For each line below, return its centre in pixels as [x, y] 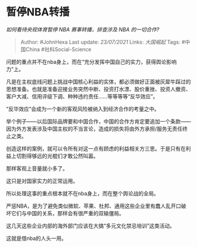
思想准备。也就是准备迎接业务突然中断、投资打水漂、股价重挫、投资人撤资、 [98, 89]
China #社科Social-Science [59, 49]
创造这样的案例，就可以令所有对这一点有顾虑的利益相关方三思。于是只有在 [96, 148]
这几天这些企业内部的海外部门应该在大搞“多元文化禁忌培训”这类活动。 [91, 226]
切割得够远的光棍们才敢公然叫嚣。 [57, 156]
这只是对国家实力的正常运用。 [42, 181]
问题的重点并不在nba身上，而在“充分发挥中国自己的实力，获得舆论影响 [91, 62]
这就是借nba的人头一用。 [36, 238]
